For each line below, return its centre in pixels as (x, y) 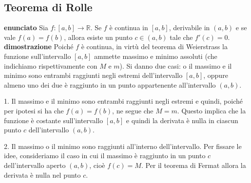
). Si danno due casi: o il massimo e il (176, 65)
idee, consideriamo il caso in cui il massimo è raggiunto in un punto (105, 156)
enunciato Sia (26, 27)
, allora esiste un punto (98, 37)
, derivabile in (189, 27)
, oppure (216, 75)
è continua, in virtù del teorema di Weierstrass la (154, 46)
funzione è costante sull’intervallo (54, 120)
